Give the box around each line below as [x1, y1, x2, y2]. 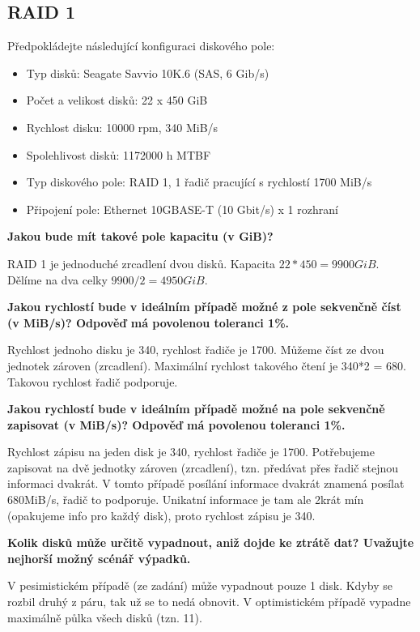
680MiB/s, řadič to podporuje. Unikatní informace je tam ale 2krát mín [7, 491, 364, 508]
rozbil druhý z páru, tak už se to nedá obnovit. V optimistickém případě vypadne [7, 593, 411, 610]
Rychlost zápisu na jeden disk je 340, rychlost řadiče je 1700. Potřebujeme [7, 443, 375, 460]
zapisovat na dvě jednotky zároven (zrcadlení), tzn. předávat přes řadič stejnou [7, 459, 399, 476]
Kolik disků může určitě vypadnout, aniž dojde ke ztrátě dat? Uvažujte [7, 534, 414, 551]
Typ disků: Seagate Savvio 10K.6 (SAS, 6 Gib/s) [26, 64, 269, 81]
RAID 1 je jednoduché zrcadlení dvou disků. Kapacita [7, 254, 276, 271]
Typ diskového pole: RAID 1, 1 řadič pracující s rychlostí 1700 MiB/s [26, 173, 372, 190]
